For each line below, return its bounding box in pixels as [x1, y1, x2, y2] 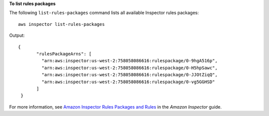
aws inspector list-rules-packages [18, 21, 105, 27]
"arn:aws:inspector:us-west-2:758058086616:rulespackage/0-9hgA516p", [41, 58, 218, 64]
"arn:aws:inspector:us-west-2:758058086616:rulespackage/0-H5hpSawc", [41, 65, 218, 71]
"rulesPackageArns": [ [36, 51, 92, 57]
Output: [9, 32, 25, 38]
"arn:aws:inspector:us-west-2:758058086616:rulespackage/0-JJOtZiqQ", [41, 72, 218, 78]
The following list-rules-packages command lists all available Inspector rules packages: [9, 10, 199, 16]
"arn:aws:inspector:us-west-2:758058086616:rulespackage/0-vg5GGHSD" [41, 79, 215, 85]
